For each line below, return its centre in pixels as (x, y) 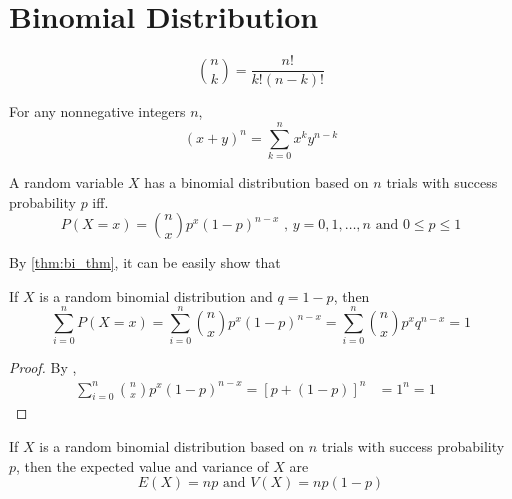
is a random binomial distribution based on (172, 445)
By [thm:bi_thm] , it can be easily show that (145, 262)
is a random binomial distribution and (156, 295)
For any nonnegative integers (97, 111)
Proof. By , (43, 367)
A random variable (66, 181)
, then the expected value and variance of (142, 465)
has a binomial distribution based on (256, 181)
